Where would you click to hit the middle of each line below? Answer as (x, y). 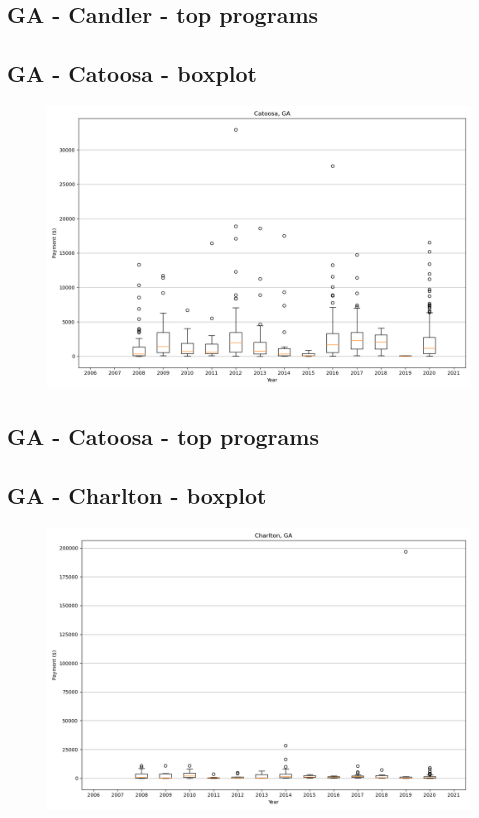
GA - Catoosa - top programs (163, 436)
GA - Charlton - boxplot (137, 495)
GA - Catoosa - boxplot (132, 73)
